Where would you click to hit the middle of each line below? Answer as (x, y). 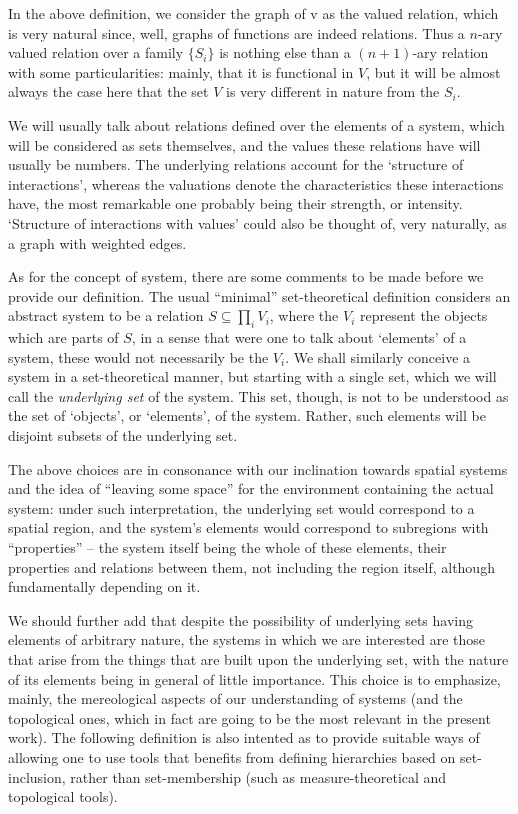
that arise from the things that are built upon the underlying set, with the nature (258, 659)
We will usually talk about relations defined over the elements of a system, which (256, 124)
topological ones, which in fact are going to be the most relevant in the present (249, 717)
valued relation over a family (96, 52)
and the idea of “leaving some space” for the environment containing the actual (251, 488)
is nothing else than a (285, 52)
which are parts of (63, 337)
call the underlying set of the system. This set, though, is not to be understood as (258, 395)
